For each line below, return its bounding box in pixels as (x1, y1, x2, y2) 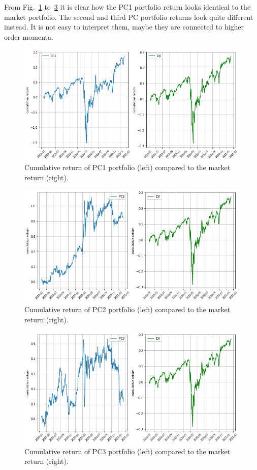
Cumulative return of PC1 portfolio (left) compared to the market (24, 162, 231, 173)
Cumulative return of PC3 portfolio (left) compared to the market (24, 446, 231, 456)
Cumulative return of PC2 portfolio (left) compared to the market (24, 304, 231, 315)
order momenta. (4, 31, 53, 42)
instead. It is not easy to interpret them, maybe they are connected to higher (4, 21, 244, 32)
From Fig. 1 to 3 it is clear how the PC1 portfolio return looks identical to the (4, 2, 251, 12)
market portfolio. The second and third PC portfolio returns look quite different (4, 11, 253, 22)
